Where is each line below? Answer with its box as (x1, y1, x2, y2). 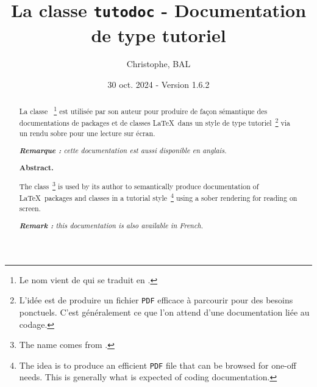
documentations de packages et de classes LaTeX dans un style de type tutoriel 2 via (19, 116, 291, 128)
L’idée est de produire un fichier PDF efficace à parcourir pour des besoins (19, 294, 293, 306)
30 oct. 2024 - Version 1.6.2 (107, 78, 210, 91)
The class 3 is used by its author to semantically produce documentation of (19, 179, 259, 192)
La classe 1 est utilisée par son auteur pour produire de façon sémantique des (19, 104, 268, 117)
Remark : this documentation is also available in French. (19, 220, 204, 231)
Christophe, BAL (126, 57, 191, 70)
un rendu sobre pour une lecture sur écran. (19, 128, 155, 138)
